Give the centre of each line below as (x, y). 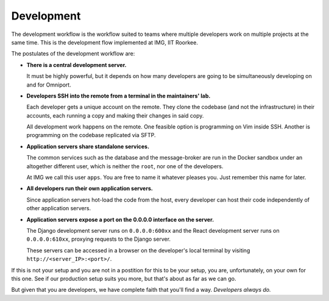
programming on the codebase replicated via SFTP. (91, 135)
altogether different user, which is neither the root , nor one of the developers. (125, 166)
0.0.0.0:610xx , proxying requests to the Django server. (98, 239)
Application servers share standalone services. (88, 146)
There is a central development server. (76, 65)
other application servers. (59, 208)
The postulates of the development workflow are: (73, 54)
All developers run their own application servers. (90, 188)
